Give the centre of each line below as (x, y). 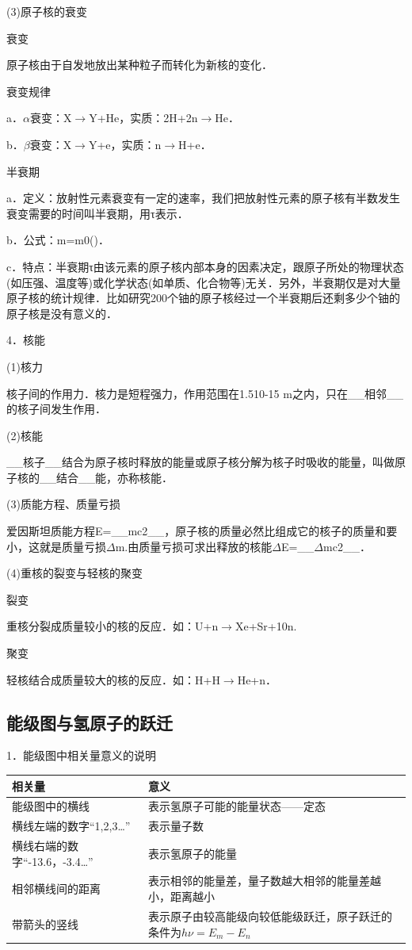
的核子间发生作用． (56, 409)
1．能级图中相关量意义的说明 (81, 755)
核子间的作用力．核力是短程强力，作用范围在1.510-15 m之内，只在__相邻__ (205, 393)
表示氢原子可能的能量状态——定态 (237, 806)
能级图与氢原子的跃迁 (90, 722)
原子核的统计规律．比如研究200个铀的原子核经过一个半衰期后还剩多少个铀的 (203, 298)
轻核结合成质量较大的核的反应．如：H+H (113, 679)
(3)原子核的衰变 (47, 11)
